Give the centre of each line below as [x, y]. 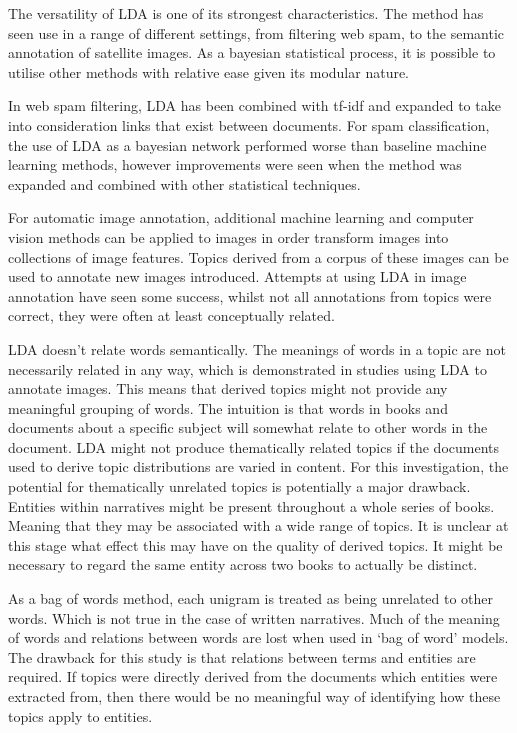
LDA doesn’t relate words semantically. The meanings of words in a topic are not [257, 348]
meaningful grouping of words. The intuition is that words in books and [228, 407]
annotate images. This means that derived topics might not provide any [228, 388]
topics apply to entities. [80, 715]
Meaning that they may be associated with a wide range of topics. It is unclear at [258, 525]
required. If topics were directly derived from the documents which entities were [253, 676]
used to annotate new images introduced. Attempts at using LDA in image [237, 276]
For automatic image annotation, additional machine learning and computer [241, 217]
